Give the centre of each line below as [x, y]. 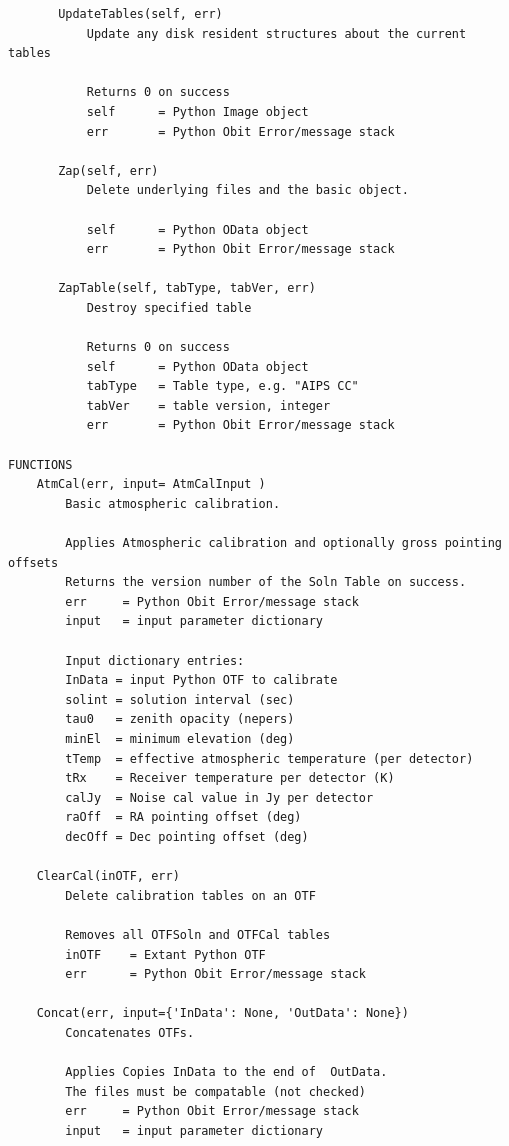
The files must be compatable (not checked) [215, 1091]
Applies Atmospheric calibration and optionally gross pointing [283, 543]
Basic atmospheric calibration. [173, 503]
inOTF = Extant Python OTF [165, 954]
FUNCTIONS [40, 464]
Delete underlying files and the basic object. [247, 190]
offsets [33, 562]
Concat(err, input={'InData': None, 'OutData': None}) [222, 1013]
